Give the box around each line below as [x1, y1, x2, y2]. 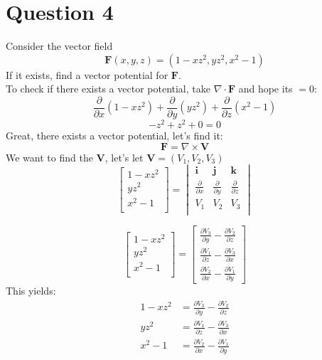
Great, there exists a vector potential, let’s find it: [6, 128, 223, 143]
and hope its [238, 81, 293, 96]
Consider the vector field [6, 38, 113, 53]
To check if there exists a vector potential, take [6, 81, 210, 96]
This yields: [6, 283, 56, 297]
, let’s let [104, 149, 144, 164]
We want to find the [6, 149, 93, 164]
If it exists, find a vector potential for [6, 67, 168, 82]
